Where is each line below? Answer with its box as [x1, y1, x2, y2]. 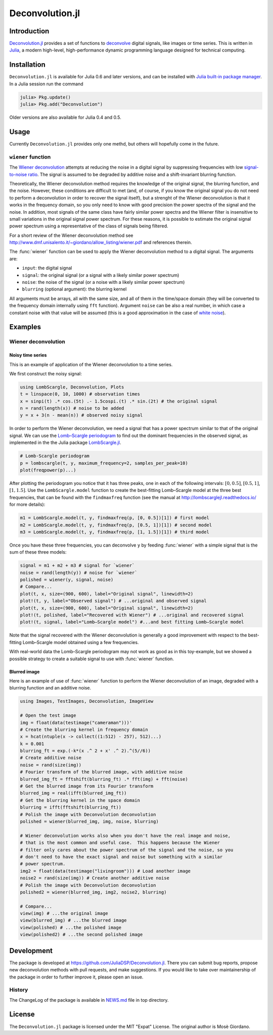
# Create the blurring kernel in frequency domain [20, 726, 149, 732]
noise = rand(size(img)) [20, 762, 82, 768]
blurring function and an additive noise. [9, 685, 92, 691]
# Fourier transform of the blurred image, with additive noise [20, 769, 183, 775]
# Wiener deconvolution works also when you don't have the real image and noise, [20, 832, 231, 839]
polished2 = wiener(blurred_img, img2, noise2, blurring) [20, 889, 167, 895]
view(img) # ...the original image [20, 911, 108, 916]
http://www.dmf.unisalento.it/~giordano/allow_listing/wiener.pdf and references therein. [9, 239, 192, 245]
